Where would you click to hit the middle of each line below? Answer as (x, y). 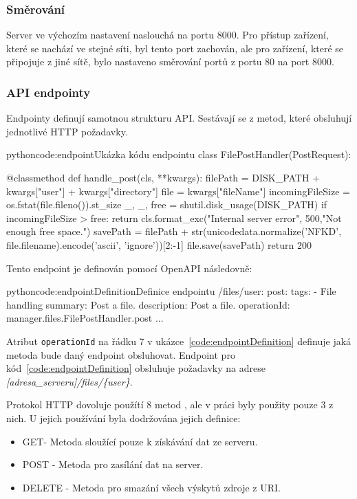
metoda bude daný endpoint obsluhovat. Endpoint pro (121, 354)
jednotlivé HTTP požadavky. (67, 131)
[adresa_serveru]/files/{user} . (69, 381)
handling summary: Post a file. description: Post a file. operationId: (148, 304)
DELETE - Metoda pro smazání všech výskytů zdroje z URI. (151, 487)
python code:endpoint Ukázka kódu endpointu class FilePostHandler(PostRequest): (179, 154)
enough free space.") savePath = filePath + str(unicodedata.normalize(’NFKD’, (174, 231)
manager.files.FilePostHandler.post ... (85, 318)
